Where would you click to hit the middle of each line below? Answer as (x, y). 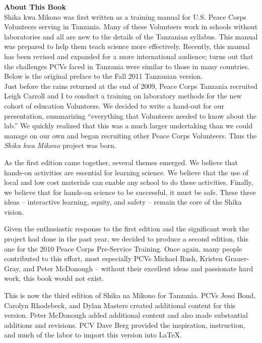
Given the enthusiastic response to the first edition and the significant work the (127, 229)
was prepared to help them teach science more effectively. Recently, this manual (127, 46)
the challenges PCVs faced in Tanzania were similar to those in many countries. (127, 66)
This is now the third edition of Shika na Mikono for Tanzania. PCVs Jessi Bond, (130, 295)
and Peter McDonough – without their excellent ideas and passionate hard (138, 268)
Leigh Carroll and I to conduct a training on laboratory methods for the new (123, 96)
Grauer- (237, 258)
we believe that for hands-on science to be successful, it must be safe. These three (130, 192)
